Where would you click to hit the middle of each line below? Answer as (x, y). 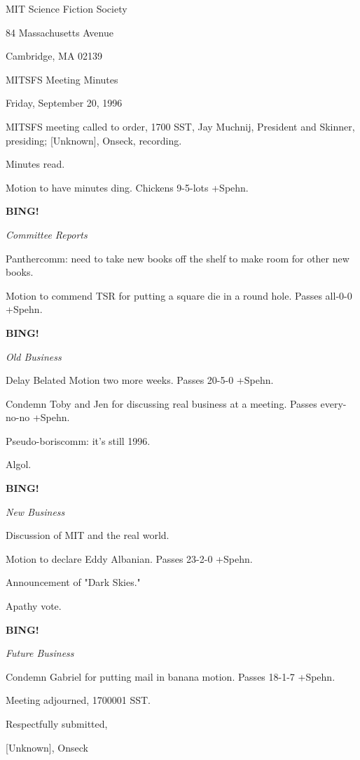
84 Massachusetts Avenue (60, 32)
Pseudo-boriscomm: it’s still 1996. (78, 440)
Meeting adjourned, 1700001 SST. (78, 700)
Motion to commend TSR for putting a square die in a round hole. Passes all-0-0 (179, 295)
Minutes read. (35, 164)
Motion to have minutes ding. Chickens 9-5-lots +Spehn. (127, 187)
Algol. (19, 464)
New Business (35, 511)
